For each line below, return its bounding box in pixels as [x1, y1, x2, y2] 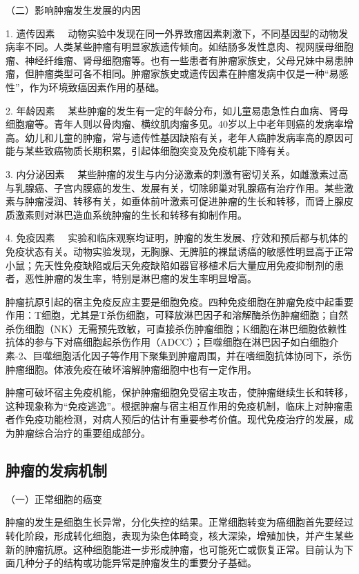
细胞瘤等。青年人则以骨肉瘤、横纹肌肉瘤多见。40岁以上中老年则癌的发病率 [6, 117, 344, 131]
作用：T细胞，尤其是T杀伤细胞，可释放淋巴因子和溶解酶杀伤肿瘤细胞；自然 [6, 308, 349, 322]
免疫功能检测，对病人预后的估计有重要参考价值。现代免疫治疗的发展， [24, 412, 344, 426]
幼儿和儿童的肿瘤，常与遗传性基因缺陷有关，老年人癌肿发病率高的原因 [24, 130, 344, 144]
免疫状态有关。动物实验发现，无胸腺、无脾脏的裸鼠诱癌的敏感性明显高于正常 [6, 244, 353, 258]
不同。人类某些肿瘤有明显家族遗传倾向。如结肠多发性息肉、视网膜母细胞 [24, 39, 353, 54]
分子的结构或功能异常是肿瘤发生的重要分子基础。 [34, 555, 257, 570]
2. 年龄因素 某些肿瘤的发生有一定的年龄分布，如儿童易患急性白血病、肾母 [6, 103, 349, 117]
